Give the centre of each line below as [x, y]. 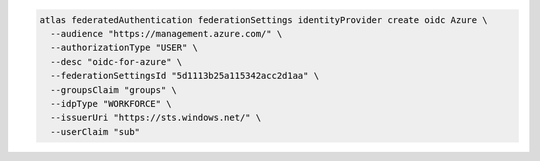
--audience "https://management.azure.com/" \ [166, 33]
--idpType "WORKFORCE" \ [111, 103]
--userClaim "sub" [95, 131]
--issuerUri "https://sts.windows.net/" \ [156, 118]
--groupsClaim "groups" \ [113, 89]
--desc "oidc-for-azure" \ [116, 61]
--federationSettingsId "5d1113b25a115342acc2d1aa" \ [185, 76]
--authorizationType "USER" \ [124, 48]
